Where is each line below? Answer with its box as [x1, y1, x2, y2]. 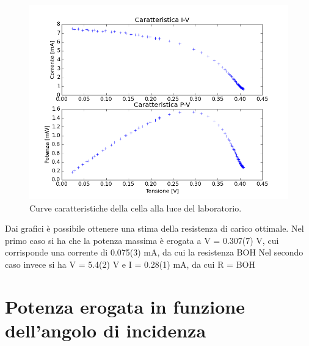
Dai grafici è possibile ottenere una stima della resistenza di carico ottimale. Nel [5, 222, 304, 235]
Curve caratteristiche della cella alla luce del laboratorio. [29, 201, 242, 214]
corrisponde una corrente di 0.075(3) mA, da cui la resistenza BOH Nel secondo [5, 246, 304, 259]
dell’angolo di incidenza [5, 317, 206, 342]
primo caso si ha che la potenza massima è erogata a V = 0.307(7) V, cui [5, 234, 279, 246]
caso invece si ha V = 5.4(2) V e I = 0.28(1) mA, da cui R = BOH [5, 257, 255, 270]
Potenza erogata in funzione [5, 293, 245, 318]
